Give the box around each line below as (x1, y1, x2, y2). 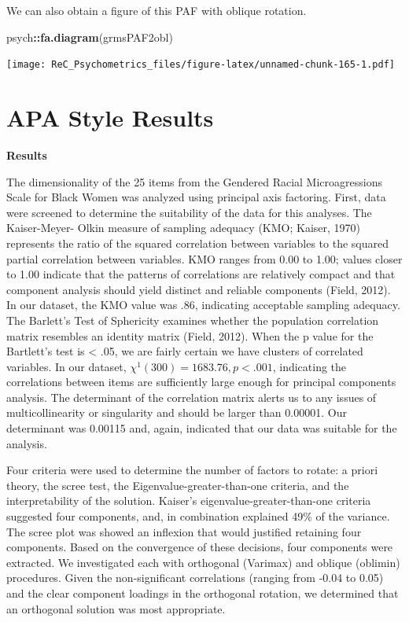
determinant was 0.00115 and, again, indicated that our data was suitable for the (6, 420, 397, 436)
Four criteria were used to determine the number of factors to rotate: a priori (6, 462, 378, 478)
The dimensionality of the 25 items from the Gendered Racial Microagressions (6, 173, 382, 190)
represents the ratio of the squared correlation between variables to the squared (6, 234, 389, 251)
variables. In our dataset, (6, 358, 127, 374)
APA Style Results (6, 101, 214, 134)
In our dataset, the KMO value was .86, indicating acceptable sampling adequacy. (6, 296, 400, 313)
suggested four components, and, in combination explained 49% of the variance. (6, 508, 390, 524)
